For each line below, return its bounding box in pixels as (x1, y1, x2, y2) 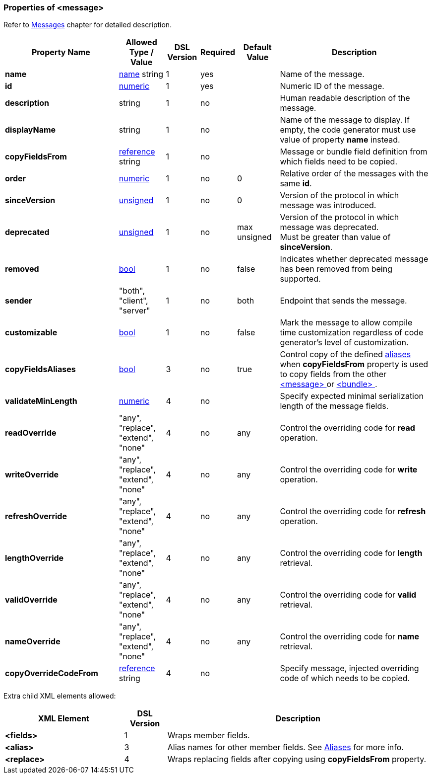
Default (243, 42, 272, 53)
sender (5, 296, 32, 306)
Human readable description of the (280, 93, 410, 103)
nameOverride (5, 636, 61, 647)
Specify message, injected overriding (280, 663, 419, 674)
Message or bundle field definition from (280, 147, 428, 157)
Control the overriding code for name (280, 631, 419, 642)
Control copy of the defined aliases (280, 349, 411, 360)
